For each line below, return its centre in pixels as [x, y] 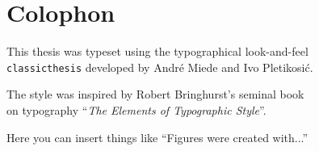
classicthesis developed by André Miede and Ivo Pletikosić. [160, 67]
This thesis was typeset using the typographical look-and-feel [157, 51]
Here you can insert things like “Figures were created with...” [157, 137]
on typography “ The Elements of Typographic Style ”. [136, 109]
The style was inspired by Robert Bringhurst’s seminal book [155, 94]
